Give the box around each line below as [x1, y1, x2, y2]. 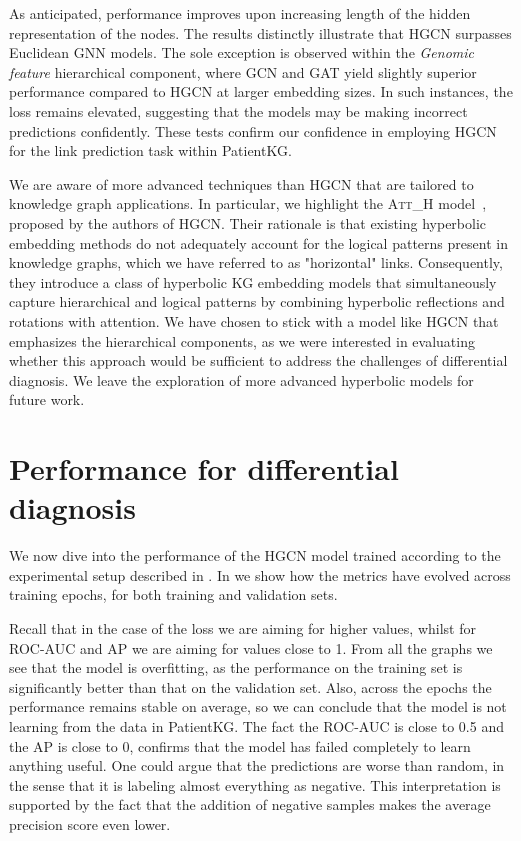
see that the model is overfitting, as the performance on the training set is [9, 657, 463, 678]
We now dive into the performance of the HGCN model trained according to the [9, 545, 501, 566]
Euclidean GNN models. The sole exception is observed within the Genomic [9, 42, 475, 63]
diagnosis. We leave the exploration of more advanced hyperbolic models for [9, 369, 474, 390]
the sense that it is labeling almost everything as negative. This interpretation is [9, 774, 501, 795]
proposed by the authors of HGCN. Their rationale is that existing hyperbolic [9, 212, 487, 233]
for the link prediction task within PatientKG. [9, 140, 292, 161]
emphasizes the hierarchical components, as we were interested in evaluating [9, 330, 475, 351]
